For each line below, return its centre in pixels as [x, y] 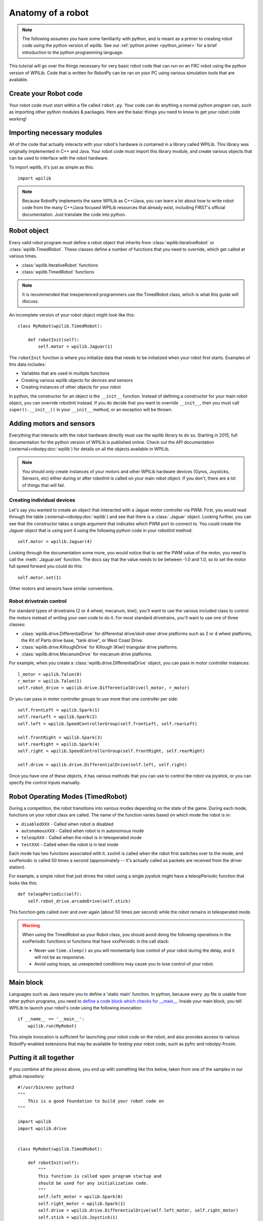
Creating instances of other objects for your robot [71, 387]
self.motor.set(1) [40, 577]
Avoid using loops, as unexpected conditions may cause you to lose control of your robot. [124, 964]
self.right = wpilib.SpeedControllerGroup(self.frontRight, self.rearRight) [112, 751]
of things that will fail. [44, 485]
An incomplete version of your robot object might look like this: [72, 315]
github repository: [27, 1076]
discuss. [30, 301]
